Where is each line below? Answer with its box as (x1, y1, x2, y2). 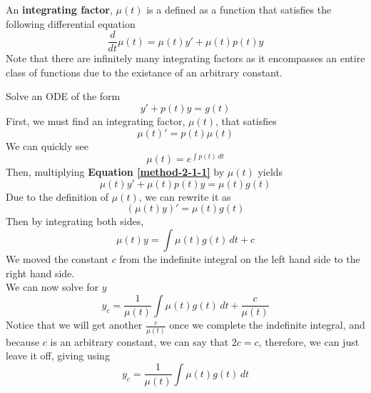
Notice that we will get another (6, 317, 143, 332)
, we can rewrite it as (138, 189, 231, 204)
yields (258, 164, 283, 179)
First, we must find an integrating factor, (6, 114, 185, 129)
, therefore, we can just (258, 334, 360, 349)
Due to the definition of (6, 189, 109, 204)
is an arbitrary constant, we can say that (50, 334, 229, 349)
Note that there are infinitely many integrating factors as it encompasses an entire (6, 51, 365, 66)
